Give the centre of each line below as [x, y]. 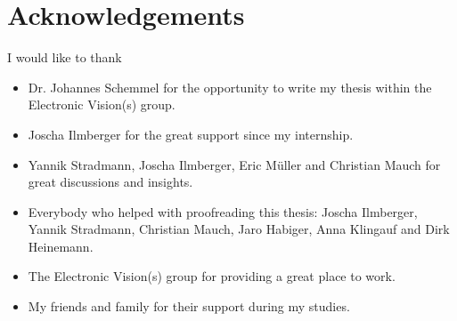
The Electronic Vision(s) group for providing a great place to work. [212, 276]
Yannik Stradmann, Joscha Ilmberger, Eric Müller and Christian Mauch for [234, 164]
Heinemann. [61, 246]
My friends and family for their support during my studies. [189, 306]
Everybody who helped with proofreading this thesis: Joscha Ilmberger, [223, 211]
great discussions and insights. [110, 182]
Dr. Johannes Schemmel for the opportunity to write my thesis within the [230, 87]
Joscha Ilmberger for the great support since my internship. [191, 134]
